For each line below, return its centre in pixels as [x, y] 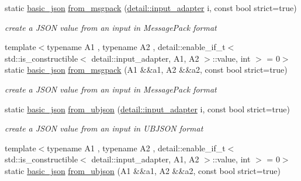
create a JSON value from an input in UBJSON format [104, 128]
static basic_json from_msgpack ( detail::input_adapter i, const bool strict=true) [151, 8]
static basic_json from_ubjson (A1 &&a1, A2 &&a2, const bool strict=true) [143, 170]
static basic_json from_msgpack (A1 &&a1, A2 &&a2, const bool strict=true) [146, 70]
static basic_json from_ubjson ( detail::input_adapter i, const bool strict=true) [148, 109]
